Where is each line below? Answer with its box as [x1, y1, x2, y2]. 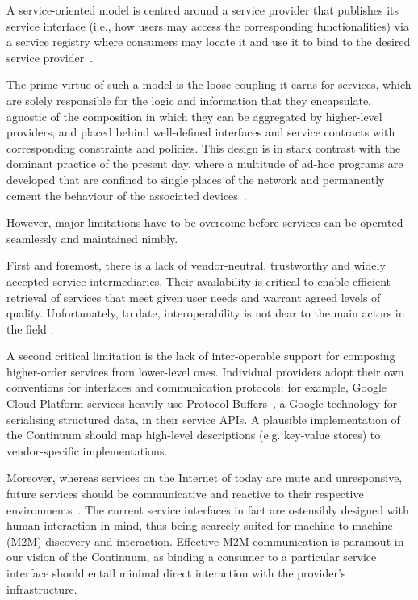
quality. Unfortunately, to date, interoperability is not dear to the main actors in [6, 304, 405, 321]
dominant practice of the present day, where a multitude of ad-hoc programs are [6, 155, 403, 172]
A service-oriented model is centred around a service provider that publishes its [6, 2, 399, 18]
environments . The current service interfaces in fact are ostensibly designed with [6, 501, 409, 518]
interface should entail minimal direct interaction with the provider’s [6, 564, 346, 581]
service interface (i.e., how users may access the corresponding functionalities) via [6, 17, 409, 34]
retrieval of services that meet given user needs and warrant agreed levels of [6, 288, 381, 305]
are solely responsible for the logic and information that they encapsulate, [6, 91, 371, 108]
